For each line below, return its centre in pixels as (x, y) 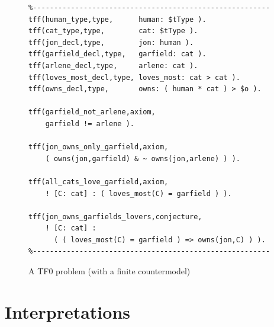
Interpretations (67, 311)
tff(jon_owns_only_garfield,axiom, (99, 147)
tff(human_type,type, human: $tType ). (117, 19)
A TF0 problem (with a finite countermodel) (109, 271)
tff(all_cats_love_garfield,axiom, (99, 182)
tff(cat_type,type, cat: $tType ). (113, 31)
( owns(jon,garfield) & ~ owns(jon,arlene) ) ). (143, 158)
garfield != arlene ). (90, 124)
